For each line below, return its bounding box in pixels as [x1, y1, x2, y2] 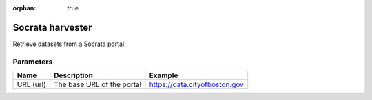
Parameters [12, 57, 53, 66]
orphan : [12, 4, 37, 12]
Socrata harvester [12, 21, 92, 34]
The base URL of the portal [54, 79, 142, 89]
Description [54, 71, 93, 80]
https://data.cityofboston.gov [149, 79, 245, 89]
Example [149, 71, 178, 80]
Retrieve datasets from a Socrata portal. [12, 40, 127, 48]
